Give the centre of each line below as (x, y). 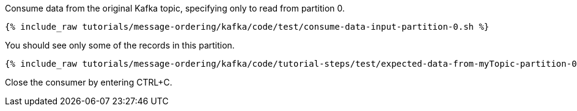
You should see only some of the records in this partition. (120, 45)
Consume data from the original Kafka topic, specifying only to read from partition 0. (175, 8)
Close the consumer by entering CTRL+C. (89, 82)
